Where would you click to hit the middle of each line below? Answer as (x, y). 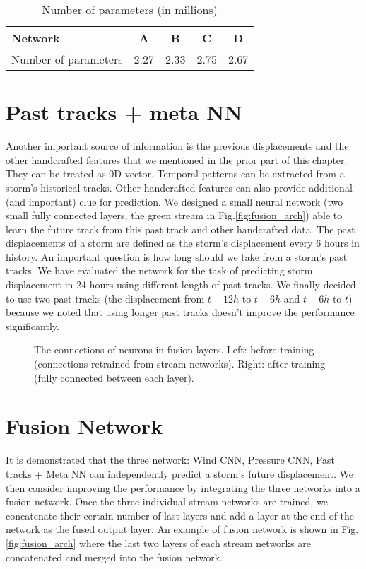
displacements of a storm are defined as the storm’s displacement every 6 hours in (183, 243)
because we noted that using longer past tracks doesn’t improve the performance (180, 312)
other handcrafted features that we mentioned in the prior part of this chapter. (177, 159)
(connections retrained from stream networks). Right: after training (180, 364)
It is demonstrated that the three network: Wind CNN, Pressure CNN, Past (171, 460)
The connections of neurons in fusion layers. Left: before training (174, 350)
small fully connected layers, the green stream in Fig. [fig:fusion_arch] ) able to (174, 215)
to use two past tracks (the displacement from (105, 298)
